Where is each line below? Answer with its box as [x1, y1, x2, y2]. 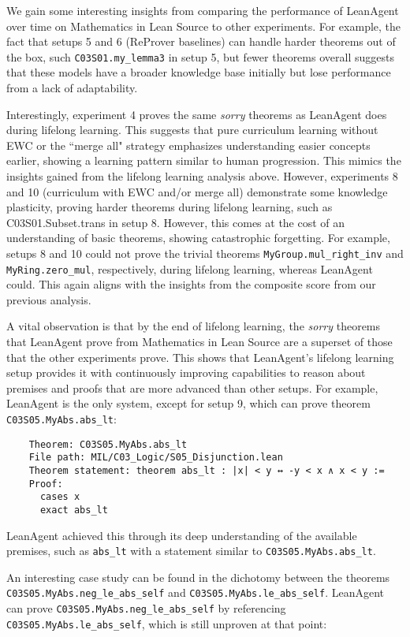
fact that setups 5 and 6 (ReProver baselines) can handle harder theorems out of [6, 33, 396, 50]
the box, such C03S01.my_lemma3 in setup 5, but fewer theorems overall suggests [6, 48, 394, 65]
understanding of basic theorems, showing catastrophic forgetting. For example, [6, 229, 390, 246]
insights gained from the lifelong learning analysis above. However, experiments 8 [6, 168, 398, 184]
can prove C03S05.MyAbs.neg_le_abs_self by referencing [6, 600, 286, 617]
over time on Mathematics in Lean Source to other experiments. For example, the [6, 17, 401, 34]
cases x [39, 491, 80, 503]
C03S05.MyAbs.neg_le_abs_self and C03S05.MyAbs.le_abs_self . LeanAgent [6, 584, 385, 601]
